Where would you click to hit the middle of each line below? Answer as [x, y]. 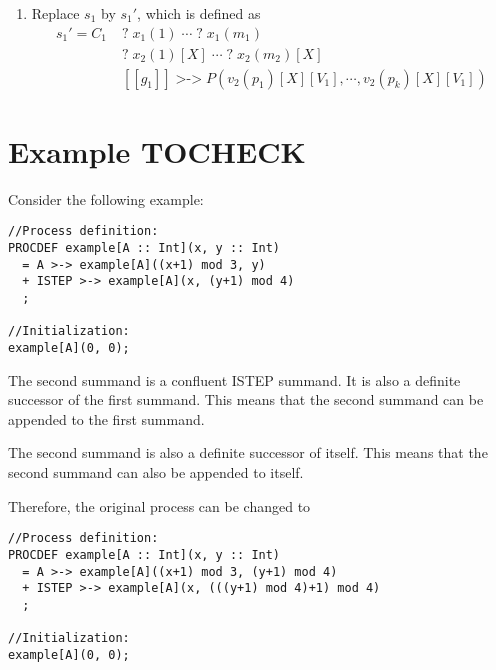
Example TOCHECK [157, 150]
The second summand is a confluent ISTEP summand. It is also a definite [234, 379]
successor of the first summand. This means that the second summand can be [246, 399]
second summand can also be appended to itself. [156, 472]
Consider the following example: [106, 198]
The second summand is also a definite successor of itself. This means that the [248, 452]
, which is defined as [199, 13]
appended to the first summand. [106, 418]
